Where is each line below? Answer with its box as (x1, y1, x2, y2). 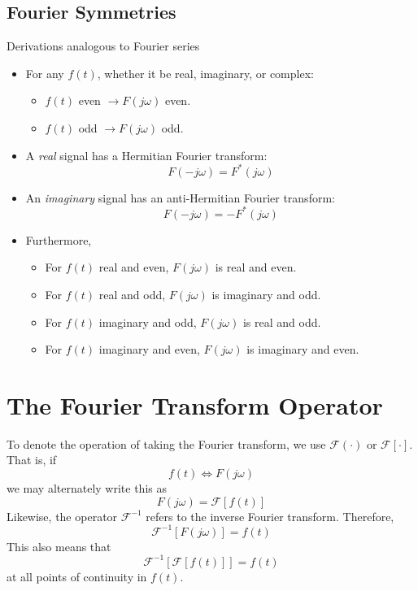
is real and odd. (242, 313, 321, 330)
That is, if (7, 451, 57, 468)
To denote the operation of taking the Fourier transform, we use (7, 435, 326, 452)
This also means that (7, 537, 111, 554)
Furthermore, (25, 231, 92, 248)
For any (25, 64, 64, 81)
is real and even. (215, 259, 297, 276)
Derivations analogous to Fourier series (7, 37, 200, 54)
